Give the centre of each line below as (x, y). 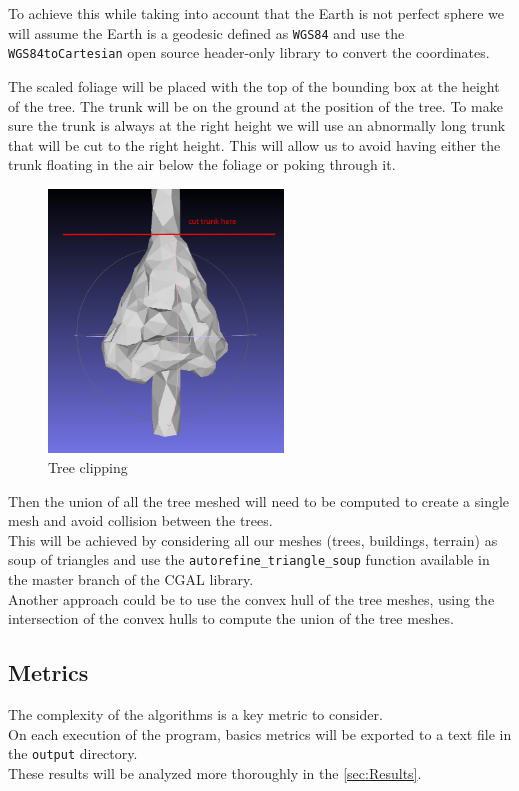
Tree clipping (88, 467)
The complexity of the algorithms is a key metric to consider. (195, 714)
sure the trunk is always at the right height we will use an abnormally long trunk (257, 125)
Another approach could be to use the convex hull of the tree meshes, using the (251, 598)
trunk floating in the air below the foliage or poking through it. (202, 164)
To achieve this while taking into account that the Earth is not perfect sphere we (256, 13)
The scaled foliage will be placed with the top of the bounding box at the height (254, 85)
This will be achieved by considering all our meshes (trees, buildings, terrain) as (253, 539)
